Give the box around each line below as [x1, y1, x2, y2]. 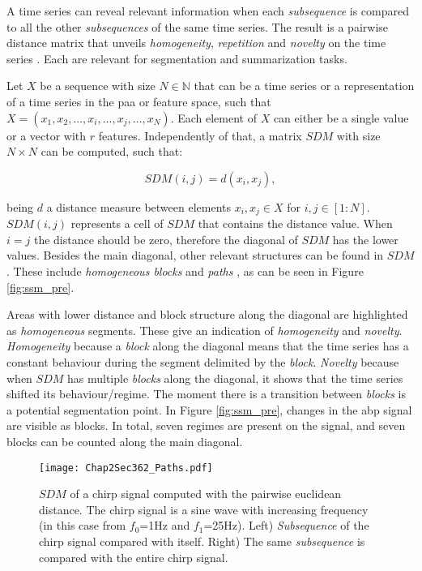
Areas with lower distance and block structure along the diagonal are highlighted [6, 306, 408, 323]
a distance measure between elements [46, 198, 231, 215]
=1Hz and [139, 517, 190, 534]
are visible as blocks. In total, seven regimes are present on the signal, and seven [6, 417, 406, 434]
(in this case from [39, 517, 126, 534]
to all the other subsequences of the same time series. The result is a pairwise [6, 18, 389, 35]
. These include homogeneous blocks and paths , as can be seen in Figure [6, 262, 364, 279]
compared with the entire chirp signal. [39, 548, 228, 565]
